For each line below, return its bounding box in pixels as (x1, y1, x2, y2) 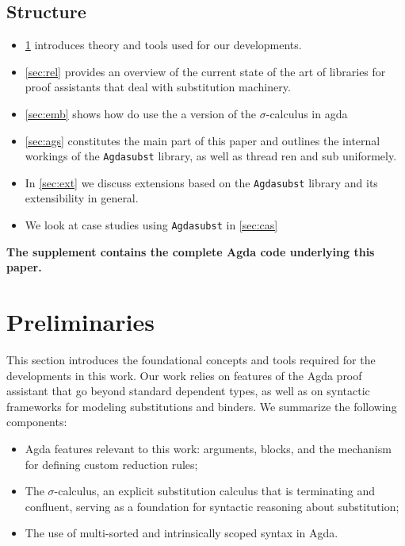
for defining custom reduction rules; (25, 456, 198, 472)
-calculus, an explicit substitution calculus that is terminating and (54, 483, 376, 499)
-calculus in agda (266, 105, 348, 121)
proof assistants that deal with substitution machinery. (25, 79, 291, 95)
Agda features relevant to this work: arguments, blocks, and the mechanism (25, 440, 392, 457)
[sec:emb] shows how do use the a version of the (25, 105, 257, 121)
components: (6, 413, 67, 430)
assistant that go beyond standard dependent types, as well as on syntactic (6, 383, 370, 399)
